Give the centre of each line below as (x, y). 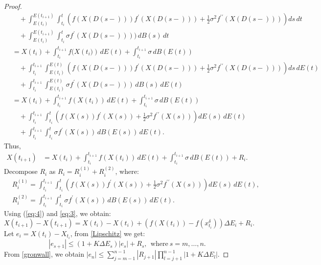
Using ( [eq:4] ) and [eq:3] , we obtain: (57, 213)
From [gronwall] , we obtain (44, 254)
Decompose (21, 171)
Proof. (13, 6)
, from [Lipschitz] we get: (108, 233)
